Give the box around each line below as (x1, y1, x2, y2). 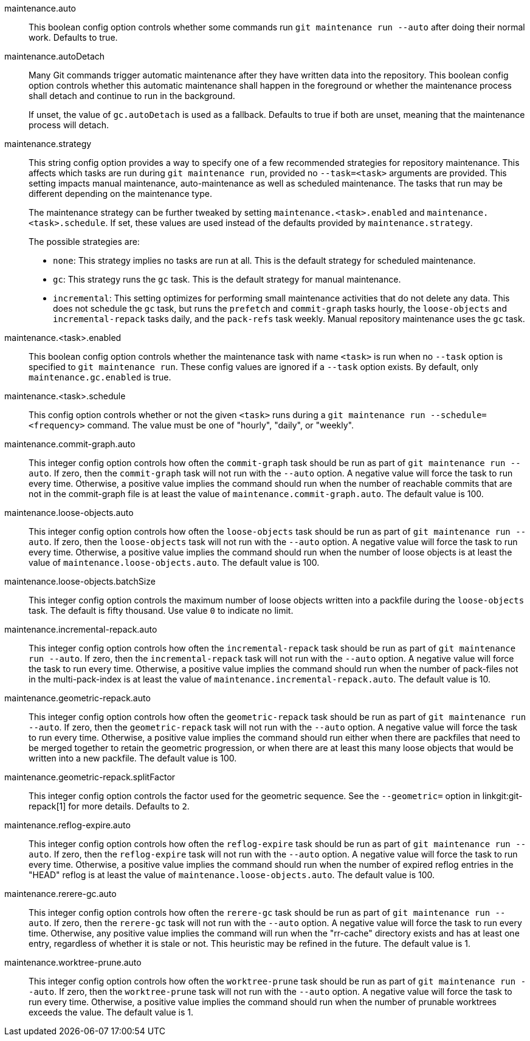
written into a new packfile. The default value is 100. (29, 753, 237, 763)
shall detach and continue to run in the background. (29, 91, 235, 101)
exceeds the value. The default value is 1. (29, 1007, 194, 1017)
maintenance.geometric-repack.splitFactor (4, 772, 176, 782)
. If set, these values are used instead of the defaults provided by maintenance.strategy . (105, 218, 473, 228)
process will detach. (29, 120, 109, 130)
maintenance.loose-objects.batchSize (4, 576, 156, 586)
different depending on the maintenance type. (29, 188, 212, 199)
